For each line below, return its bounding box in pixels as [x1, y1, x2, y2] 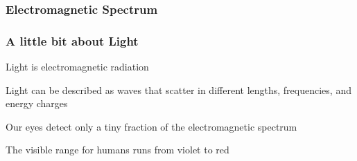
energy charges [6, 96, 68, 111]
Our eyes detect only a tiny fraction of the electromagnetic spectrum [6, 119, 297, 133]
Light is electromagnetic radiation [6, 59, 149, 74]
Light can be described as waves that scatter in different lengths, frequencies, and [6, 82, 351, 97]
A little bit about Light [6, 32, 139, 49]
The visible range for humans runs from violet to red [6, 142, 229, 157]
